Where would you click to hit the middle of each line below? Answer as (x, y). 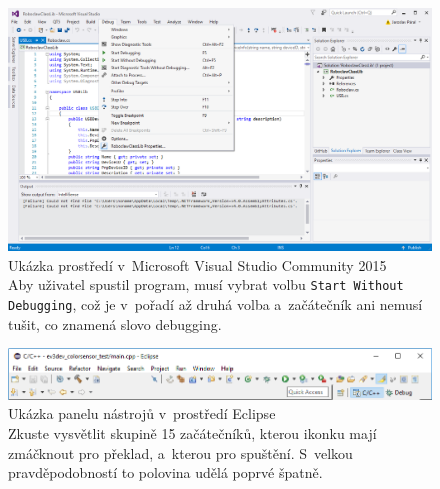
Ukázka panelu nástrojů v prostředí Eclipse (142, 413)
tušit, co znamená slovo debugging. (115, 323)
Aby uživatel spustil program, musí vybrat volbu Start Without (206, 284)
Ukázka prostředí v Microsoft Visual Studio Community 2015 (197, 264)
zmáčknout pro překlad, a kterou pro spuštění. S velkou (180, 452)
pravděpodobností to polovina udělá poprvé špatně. (165, 472)
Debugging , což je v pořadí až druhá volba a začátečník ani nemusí (215, 303)
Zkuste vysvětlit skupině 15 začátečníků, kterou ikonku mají (192, 433)
